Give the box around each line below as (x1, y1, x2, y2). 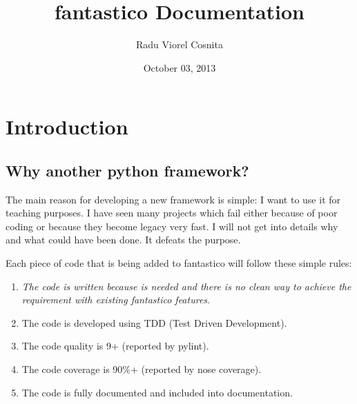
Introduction (6, 112, 128, 141)
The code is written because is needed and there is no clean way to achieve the (21, 279, 351, 293)
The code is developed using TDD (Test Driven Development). (21, 315, 287, 330)
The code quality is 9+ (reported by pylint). (21, 339, 209, 353)
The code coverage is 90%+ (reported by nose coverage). (21, 362, 262, 376)
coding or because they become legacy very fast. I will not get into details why (6, 219, 338, 233)
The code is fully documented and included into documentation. (21, 385, 293, 399)
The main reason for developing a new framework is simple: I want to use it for (6, 192, 341, 206)
